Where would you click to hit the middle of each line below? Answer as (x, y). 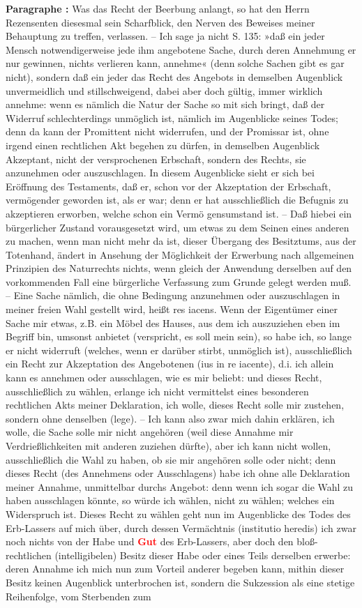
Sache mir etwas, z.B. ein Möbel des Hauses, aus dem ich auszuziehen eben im (173, 322)
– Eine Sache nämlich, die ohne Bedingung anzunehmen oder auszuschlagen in (173, 295)
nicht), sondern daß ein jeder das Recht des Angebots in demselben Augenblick (174, 76)
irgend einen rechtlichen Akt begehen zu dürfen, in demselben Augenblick (163, 145)
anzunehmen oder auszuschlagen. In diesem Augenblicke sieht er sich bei (160, 173)
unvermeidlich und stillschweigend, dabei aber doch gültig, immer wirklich (164, 90)
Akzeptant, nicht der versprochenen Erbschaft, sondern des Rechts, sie (156, 159)
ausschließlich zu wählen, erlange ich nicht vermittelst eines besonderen (157, 391)
